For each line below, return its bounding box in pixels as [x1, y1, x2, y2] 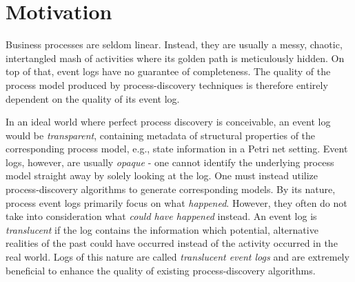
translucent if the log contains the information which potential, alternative [6, 222, 318, 236]
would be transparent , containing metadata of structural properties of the [6, 128, 316, 142]
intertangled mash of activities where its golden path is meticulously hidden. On [6, 50, 345, 65]
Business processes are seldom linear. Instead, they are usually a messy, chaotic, [6, 37, 343, 52]
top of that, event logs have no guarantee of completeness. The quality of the [6, 64, 331, 79]
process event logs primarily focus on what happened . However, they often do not [6, 195, 347, 210]
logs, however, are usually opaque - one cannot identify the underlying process [6, 154, 334, 169]
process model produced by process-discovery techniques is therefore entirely [6, 77, 328, 92]
